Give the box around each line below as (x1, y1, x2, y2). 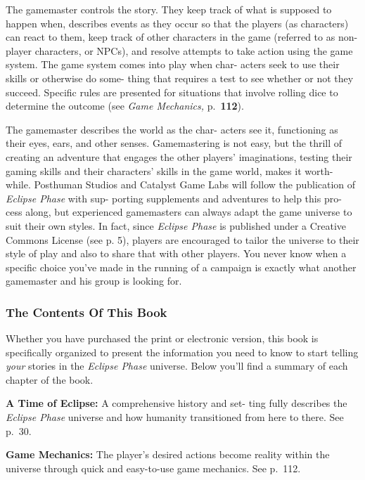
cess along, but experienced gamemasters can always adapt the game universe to (6, 205, 352, 219)
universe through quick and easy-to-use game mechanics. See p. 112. (6, 460, 301, 475)
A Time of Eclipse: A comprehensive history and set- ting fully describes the (6, 396, 347, 410)
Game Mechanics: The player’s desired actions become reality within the (6, 447, 330, 462)
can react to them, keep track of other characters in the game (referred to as (6, 30, 335, 44)
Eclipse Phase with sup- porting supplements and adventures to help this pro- (6, 190, 342, 205)
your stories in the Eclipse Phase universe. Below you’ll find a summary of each (6, 358, 348, 373)
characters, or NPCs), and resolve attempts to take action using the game (34, 43, 353, 58)
